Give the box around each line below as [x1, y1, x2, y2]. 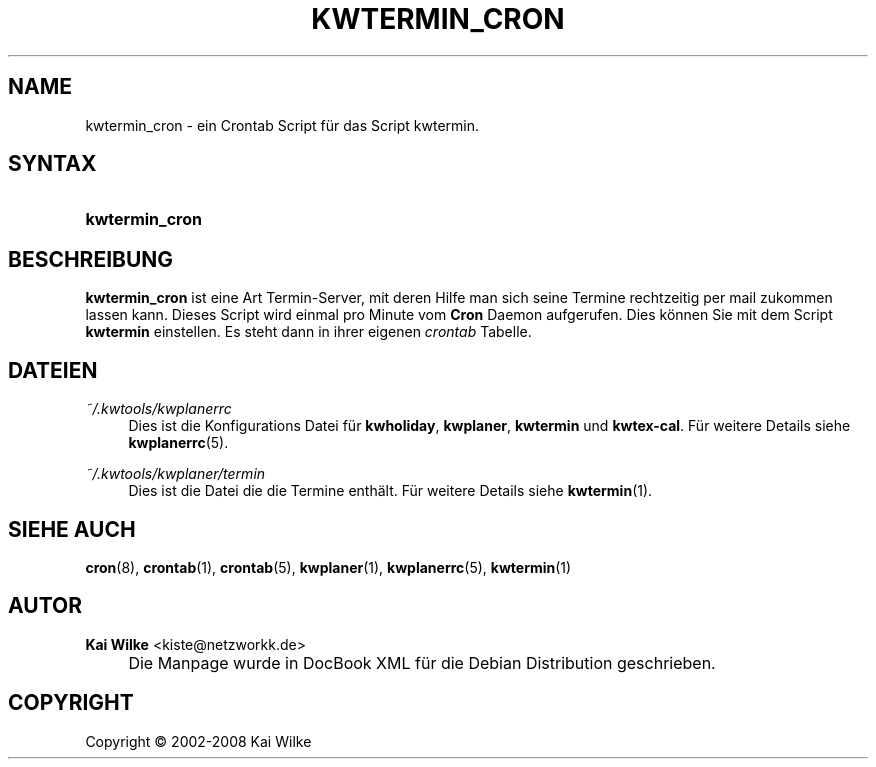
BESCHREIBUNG [8, 246, 174, 272]
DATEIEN [8, 357, 98, 383]
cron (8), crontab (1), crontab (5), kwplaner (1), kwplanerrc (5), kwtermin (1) [85, 558, 572, 576]
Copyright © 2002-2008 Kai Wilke [85, 732, 312, 750]
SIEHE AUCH [8, 516, 136, 542]
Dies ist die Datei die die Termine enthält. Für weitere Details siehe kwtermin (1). [128, 482, 653, 500]
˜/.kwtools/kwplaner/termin [85, 465, 266, 483]
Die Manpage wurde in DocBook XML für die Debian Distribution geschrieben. [128, 652, 716, 673]
